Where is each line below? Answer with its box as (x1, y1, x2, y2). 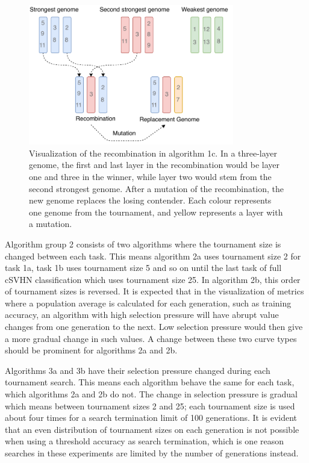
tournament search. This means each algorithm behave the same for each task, (5, 376, 295, 388)
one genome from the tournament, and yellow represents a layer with (29, 205, 283, 218)
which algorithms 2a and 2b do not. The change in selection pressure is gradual (5, 388, 298, 400)
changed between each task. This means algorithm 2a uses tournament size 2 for (5, 249, 301, 262)
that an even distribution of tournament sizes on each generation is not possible (5, 423, 299, 435)
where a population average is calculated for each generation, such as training (5, 296, 292, 309)
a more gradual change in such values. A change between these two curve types (5, 332, 297, 344)
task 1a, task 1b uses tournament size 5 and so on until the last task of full (5, 261, 282, 274)
